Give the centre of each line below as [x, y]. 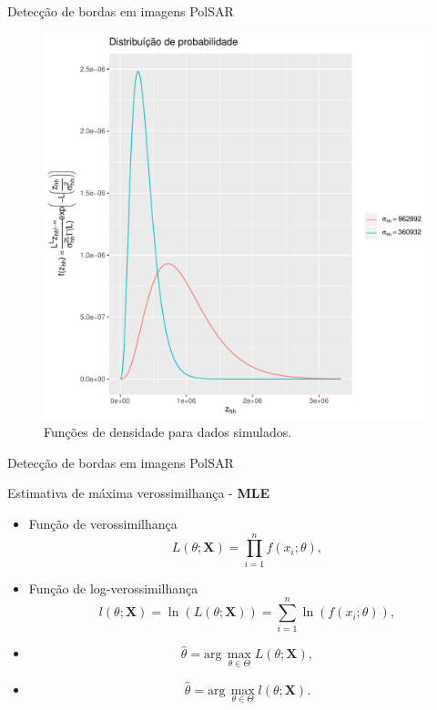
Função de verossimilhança [103, 523]
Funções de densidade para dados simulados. [168, 432]
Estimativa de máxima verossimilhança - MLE [138, 493]
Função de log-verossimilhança [113, 588]
